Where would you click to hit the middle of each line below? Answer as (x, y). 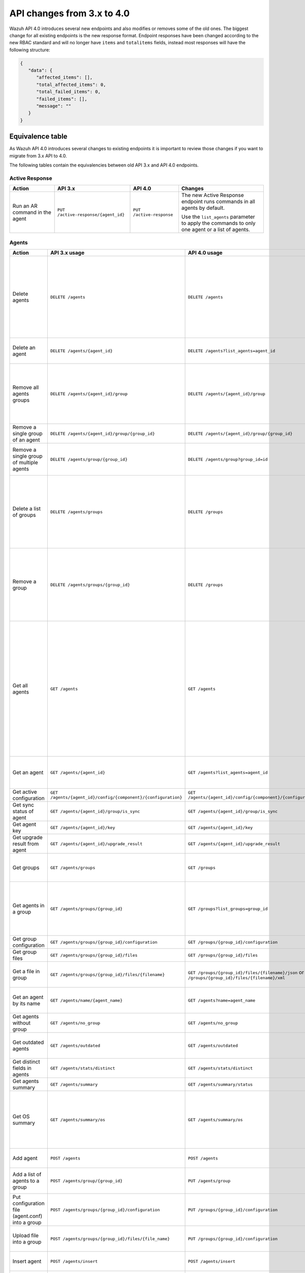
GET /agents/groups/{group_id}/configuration (104, 942)
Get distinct (26, 1062)
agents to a (26, 1181)
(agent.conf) (27, 1216)
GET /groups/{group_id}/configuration (233, 942)
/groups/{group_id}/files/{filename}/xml (237, 978)
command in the (32, 212)
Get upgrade (27, 837)
